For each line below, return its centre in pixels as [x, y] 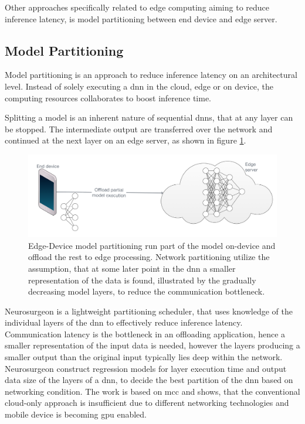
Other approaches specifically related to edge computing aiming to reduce [137, 7]
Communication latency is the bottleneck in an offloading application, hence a [145, 334]
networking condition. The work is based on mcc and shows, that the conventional [152, 391]
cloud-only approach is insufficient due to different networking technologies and [147, 403]
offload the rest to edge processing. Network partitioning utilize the [149, 257]
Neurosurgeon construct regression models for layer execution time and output [146, 368]
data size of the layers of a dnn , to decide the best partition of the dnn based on [149, 380]
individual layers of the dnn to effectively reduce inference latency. [124, 322]
